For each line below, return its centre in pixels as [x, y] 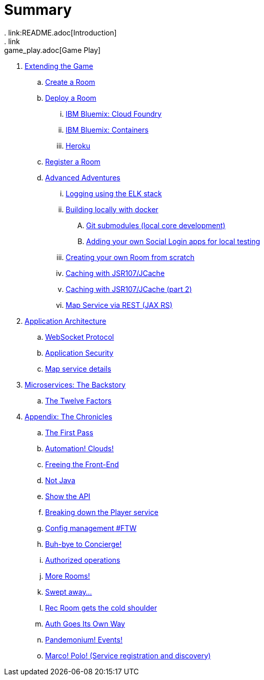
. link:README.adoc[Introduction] [60, 32]
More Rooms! [68, 576]
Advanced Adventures [83, 177]
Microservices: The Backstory [75, 384]
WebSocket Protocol [80, 337]
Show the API [68, 496]
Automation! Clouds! [79, 448]
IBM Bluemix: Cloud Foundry [114, 114]
